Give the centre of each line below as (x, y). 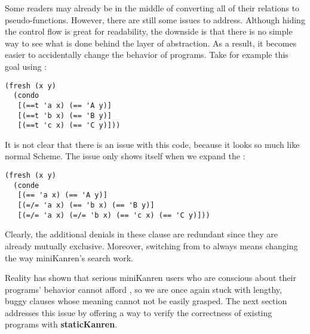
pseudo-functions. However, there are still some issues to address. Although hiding (155, 19)
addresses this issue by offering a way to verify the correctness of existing (139, 312)
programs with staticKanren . (61, 324)
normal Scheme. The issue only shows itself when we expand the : (125, 156)
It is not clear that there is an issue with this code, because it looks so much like (152, 144)
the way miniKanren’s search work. (69, 257)
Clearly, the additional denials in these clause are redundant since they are (142, 234)
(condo (26, 96)
